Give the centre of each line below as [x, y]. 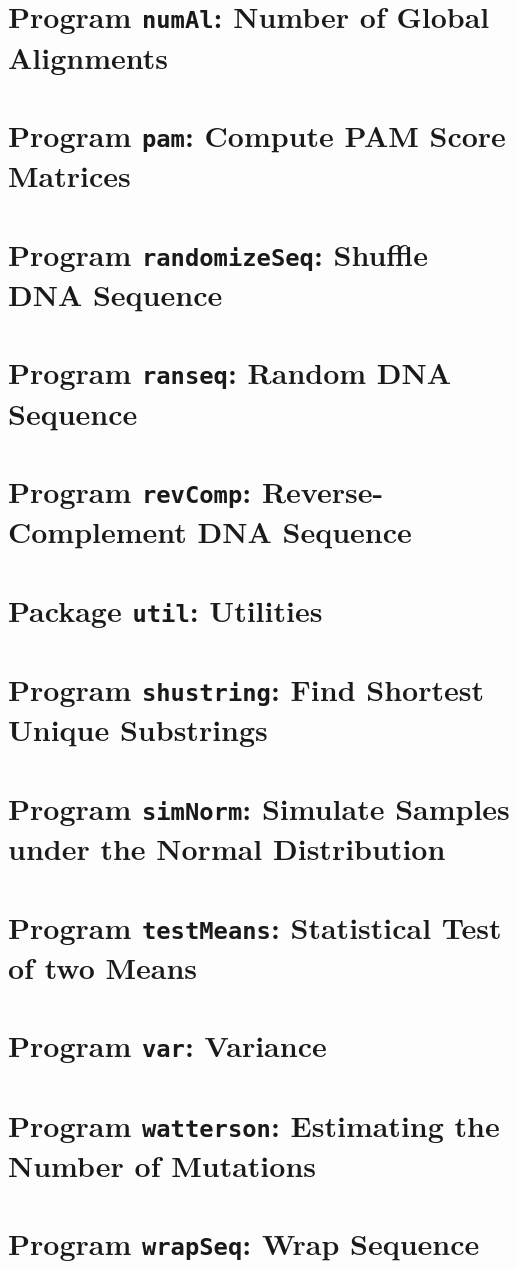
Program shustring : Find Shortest [246, 689]
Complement [97, 531]
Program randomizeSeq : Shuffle [218, 253]
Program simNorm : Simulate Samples [259, 807]
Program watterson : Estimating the [254, 1124]
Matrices [69, 175]
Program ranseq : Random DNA [230, 372]
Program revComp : [130, 490]
